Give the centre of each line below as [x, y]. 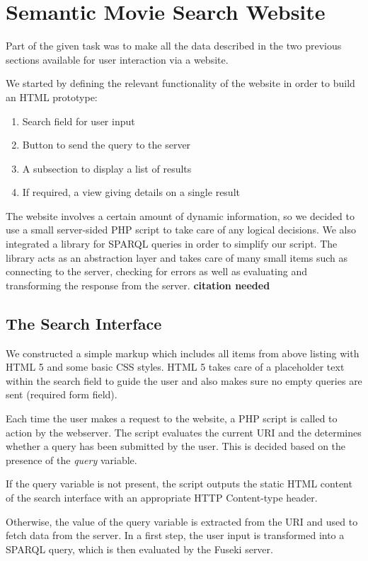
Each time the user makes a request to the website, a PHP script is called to [172, 418]
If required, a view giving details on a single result [131, 192]
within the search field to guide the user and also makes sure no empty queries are [184, 380]
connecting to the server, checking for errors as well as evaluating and [156, 271]
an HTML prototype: [52, 97]
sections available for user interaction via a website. [117, 59]
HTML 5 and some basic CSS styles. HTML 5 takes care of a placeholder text [175, 367]
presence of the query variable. [71, 459]
